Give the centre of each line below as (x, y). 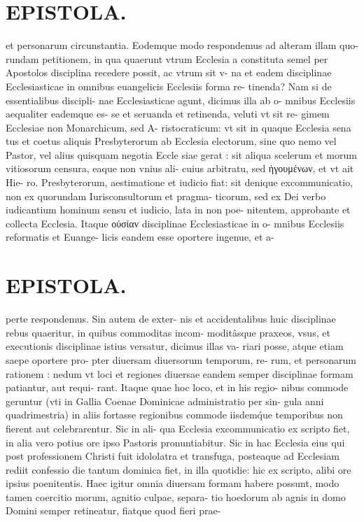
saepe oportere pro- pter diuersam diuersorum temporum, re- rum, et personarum (181, 359)
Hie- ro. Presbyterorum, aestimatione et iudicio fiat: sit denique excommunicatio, (180, 182)
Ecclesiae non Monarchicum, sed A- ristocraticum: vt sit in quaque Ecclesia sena (178, 127)
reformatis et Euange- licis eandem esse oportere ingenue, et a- (140, 237)
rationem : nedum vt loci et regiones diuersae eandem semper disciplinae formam (180, 373)
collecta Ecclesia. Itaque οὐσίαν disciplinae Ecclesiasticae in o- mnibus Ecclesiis (175, 223)
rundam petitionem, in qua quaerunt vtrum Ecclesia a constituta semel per (167, 58)
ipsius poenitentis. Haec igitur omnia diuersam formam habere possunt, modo (173, 483)
